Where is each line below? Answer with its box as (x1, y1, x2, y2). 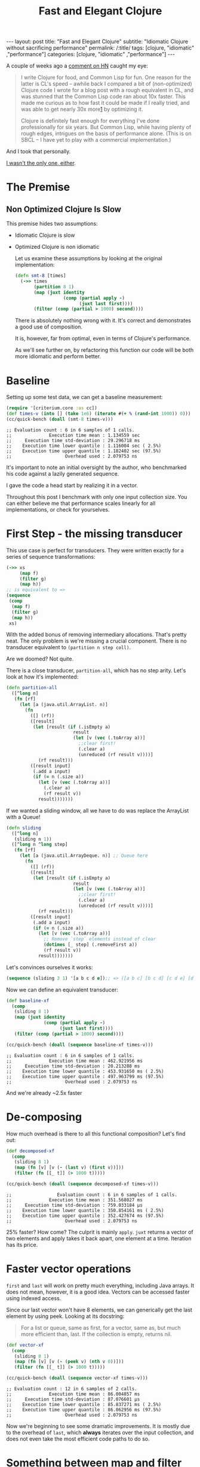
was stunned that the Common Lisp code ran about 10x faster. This (20, 93, 186, 100)
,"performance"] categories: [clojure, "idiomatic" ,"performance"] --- (6, 51, 175, 58)
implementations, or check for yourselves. (6, 506, 110, 513)
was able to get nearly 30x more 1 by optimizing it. (20, 106, 143, 113)
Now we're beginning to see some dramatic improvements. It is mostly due (6, 1423, 190, 1430)
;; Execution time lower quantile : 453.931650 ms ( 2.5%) (6, 1068, 164, 1075)
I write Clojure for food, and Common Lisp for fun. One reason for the (20, 74, 191, 81)
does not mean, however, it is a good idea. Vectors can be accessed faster (6, 1288, 190, 1295)
